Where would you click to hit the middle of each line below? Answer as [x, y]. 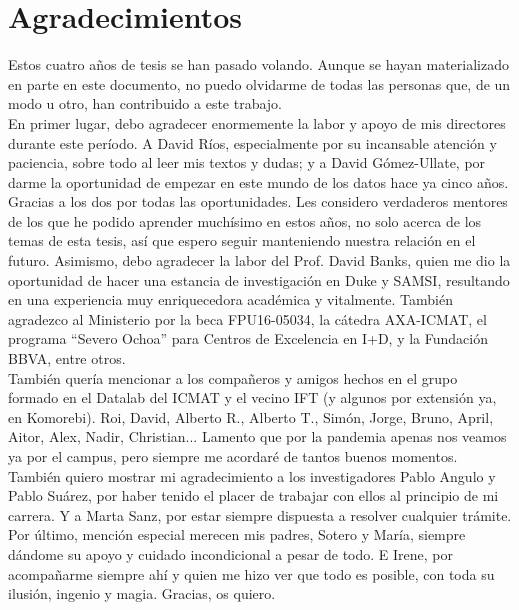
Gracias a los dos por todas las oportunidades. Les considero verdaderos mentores [258, 201]
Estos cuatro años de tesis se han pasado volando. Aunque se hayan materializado [258, 64]
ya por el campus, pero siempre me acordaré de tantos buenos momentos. [233, 456]
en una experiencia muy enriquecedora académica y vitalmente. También [230, 299]
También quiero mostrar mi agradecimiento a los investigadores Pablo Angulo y [252, 475]
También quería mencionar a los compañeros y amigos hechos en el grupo [233, 377]
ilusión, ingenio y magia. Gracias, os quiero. [142, 593]
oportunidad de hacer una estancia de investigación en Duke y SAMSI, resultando [259, 279]
